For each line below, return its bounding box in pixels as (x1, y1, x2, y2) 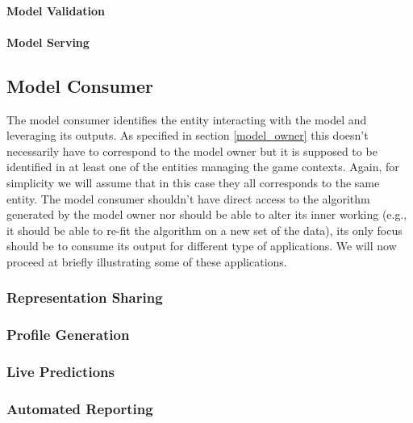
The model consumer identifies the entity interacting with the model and (6, 111, 367, 128)
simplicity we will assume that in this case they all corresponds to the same (6, 174, 380, 191)
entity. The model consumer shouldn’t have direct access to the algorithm (6, 190, 370, 207)
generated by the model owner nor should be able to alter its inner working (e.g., (6, 206, 407, 223)
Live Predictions (6, 362, 115, 382)
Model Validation (6, 2, 106, 19)
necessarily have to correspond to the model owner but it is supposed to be (6, 142, 378, 159)
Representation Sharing (6, 287, 163, 308)
